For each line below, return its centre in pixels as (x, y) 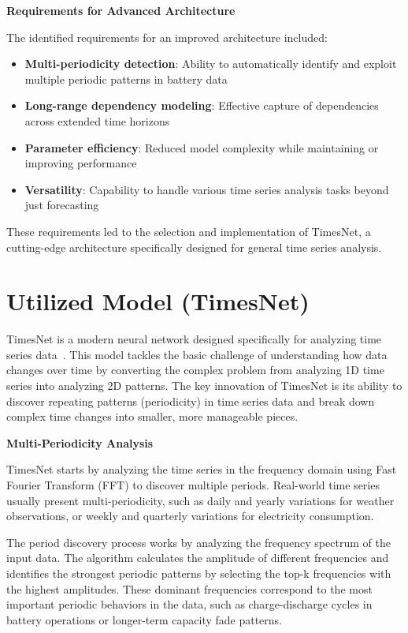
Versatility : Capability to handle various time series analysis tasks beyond (207, 189)
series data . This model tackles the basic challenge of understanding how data (197, 354)
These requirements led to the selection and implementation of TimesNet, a (189, 231)
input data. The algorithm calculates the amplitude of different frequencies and (198, 558)
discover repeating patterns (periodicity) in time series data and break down (191, 401)
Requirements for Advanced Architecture (121, 10)
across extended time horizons (97, 120)
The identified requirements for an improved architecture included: (167, 37)
